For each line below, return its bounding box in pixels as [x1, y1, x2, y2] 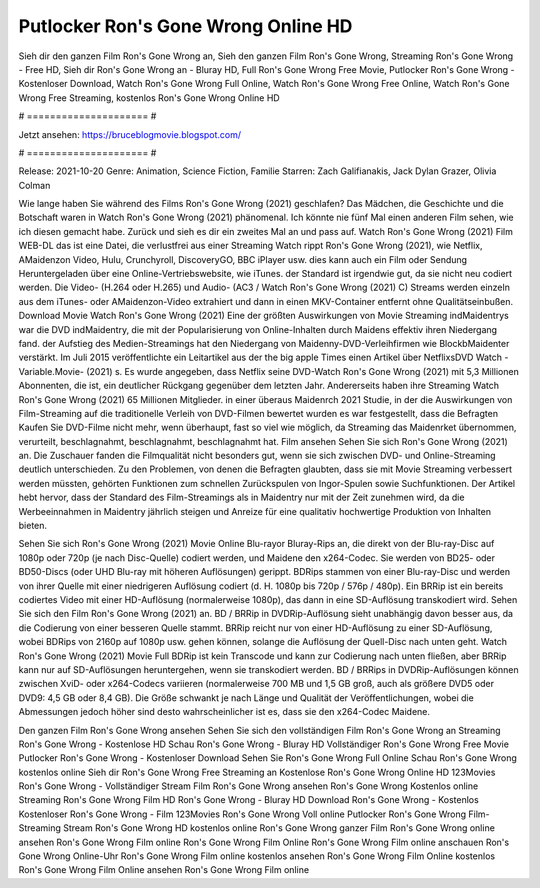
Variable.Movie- [18, 365, 85, 377]
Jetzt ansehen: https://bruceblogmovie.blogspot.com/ [18, 128, 242, 140]
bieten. [18, 520, 48, 532]
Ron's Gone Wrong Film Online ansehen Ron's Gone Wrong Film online [18, 864, 310, 876]
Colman [18, 179, 51, 191]
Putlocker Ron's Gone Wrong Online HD [18, 15, 353, 37]
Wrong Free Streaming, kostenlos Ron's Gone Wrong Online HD [18, 91, 280, 104]
